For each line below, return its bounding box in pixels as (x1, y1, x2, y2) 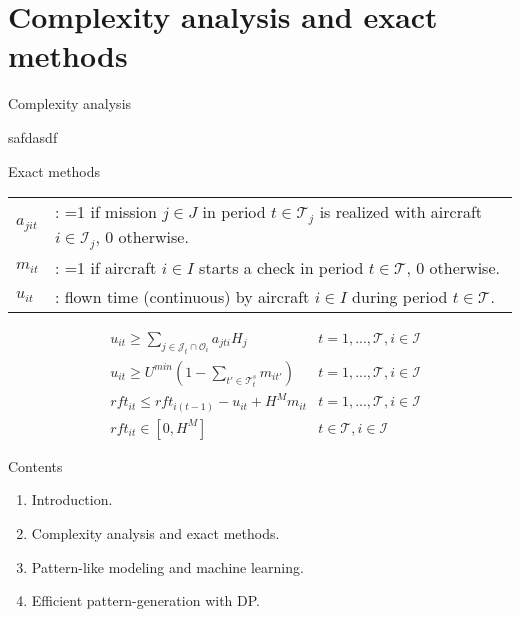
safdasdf (8, 126, 58, 147)
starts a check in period (199, 255, 364, 279)
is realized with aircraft (319, 200, 483, 224)
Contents (8, 455, 63, 476)
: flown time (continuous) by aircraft (54, 284, 310, 308)
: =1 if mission (54, 200, 157, 224)
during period (352, 284, 448, 308)
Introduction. (31, 489, 113, 510)
